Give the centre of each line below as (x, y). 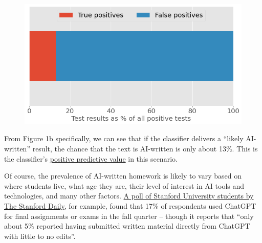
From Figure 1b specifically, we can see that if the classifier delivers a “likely (124, 138)
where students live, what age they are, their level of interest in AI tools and (124, 185)
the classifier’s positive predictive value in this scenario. (91, 158)
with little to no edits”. (40, 236)
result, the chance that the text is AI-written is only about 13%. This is (145, 149)
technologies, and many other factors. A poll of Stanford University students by (129, 196)
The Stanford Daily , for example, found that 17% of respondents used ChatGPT (130, 205)
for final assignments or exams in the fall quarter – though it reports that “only (129, 216)
